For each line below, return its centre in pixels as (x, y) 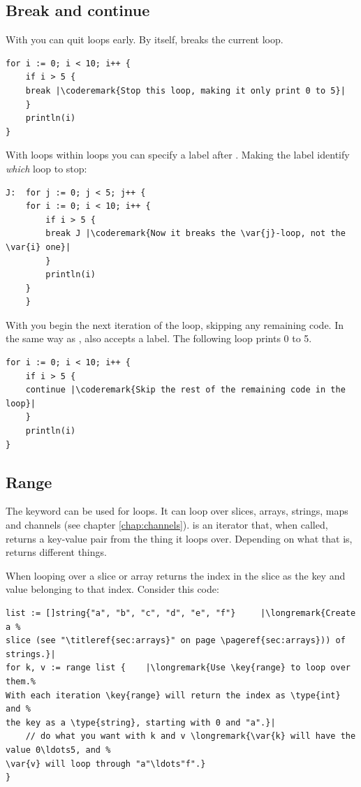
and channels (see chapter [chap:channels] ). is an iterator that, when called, (167, 525)
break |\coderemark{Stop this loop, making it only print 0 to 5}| (185, 90)
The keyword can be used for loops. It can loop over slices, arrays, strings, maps (177, 511)
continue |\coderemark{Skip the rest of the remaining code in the (185, 390)
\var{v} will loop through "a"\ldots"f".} (106, 764)
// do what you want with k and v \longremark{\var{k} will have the (191, 736)
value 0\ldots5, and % (58, 750)
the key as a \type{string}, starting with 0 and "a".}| (141, 722)
